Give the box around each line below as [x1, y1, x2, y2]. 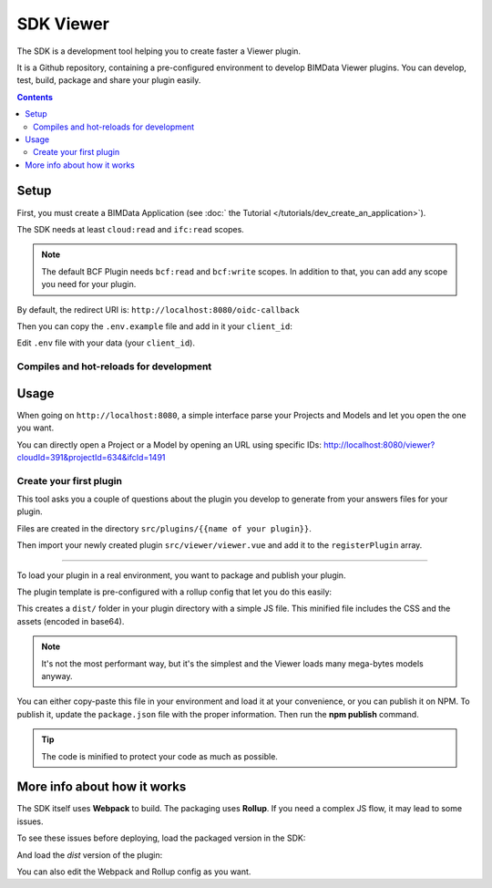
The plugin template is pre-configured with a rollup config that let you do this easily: [16, 586, 333, 597]
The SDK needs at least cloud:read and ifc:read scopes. [16, 223, 245, 234]
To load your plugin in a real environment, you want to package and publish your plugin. [16, 570, 346, 581]
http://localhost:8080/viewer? [323, 439, 436, 450]
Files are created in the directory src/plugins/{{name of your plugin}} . [16, 522, 312, 533]
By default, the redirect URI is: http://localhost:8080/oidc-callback [16, 304, 300, 315]
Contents [16, 91, 54, 102]
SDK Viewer [16, 14, 109, 34]
